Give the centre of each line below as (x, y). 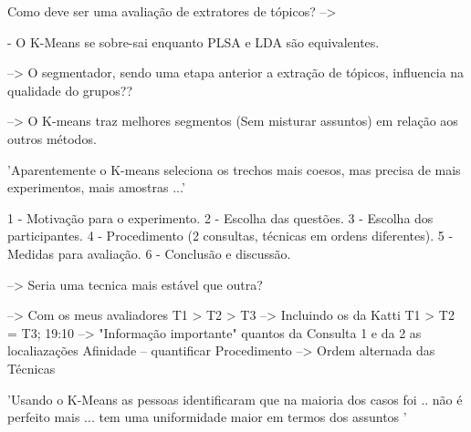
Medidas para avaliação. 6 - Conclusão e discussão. (149, 253)
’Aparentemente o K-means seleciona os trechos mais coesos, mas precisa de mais (234, 169)
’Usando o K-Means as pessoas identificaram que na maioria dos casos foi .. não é (235, 399)
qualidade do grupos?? (70, 90)
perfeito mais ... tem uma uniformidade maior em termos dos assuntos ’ (207, 417)
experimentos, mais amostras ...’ (96, 187)
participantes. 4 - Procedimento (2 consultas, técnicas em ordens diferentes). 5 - (230, 236)
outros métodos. (52, 138)
